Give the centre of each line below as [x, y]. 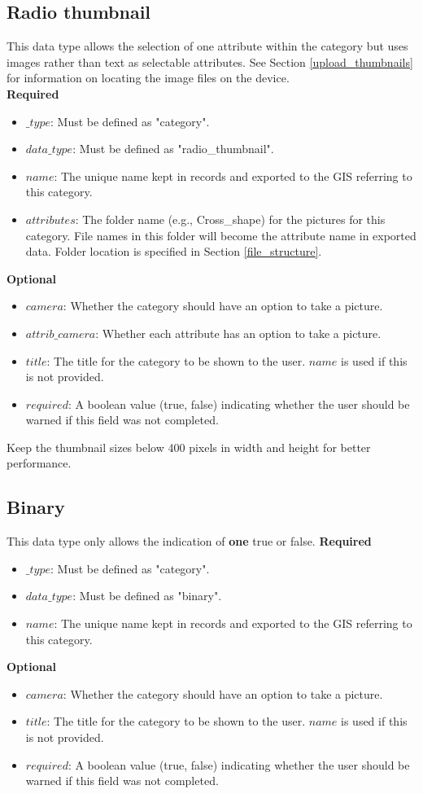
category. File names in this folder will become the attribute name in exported [221, 235]
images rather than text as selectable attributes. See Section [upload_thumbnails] [210, 61]
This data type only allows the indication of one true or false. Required [189, 541]
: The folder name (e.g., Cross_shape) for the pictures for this [230, 219]
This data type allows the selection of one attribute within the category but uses [207, 46]
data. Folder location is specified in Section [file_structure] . [174, 251]
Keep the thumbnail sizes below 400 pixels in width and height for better [189, 447]
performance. [39, 463]
